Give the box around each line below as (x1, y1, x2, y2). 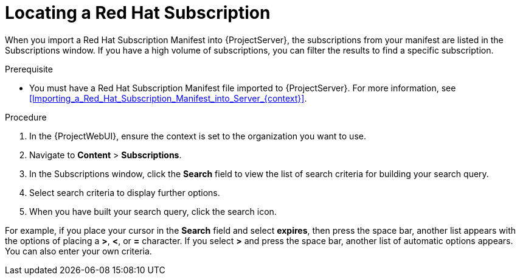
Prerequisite (5, 63, 53, 74)
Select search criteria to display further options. (29, 187, 220, 198)
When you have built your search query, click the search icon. (29, 206, 277, 217)
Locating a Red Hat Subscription (5, 2, 271, 23)
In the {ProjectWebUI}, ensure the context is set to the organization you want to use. (29, 130, 366, 141)
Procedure (5, 111, 47, 122)
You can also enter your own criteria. (5, 245, 152, 256)
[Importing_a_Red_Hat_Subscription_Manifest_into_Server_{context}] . (29, 93, 307, 103)
